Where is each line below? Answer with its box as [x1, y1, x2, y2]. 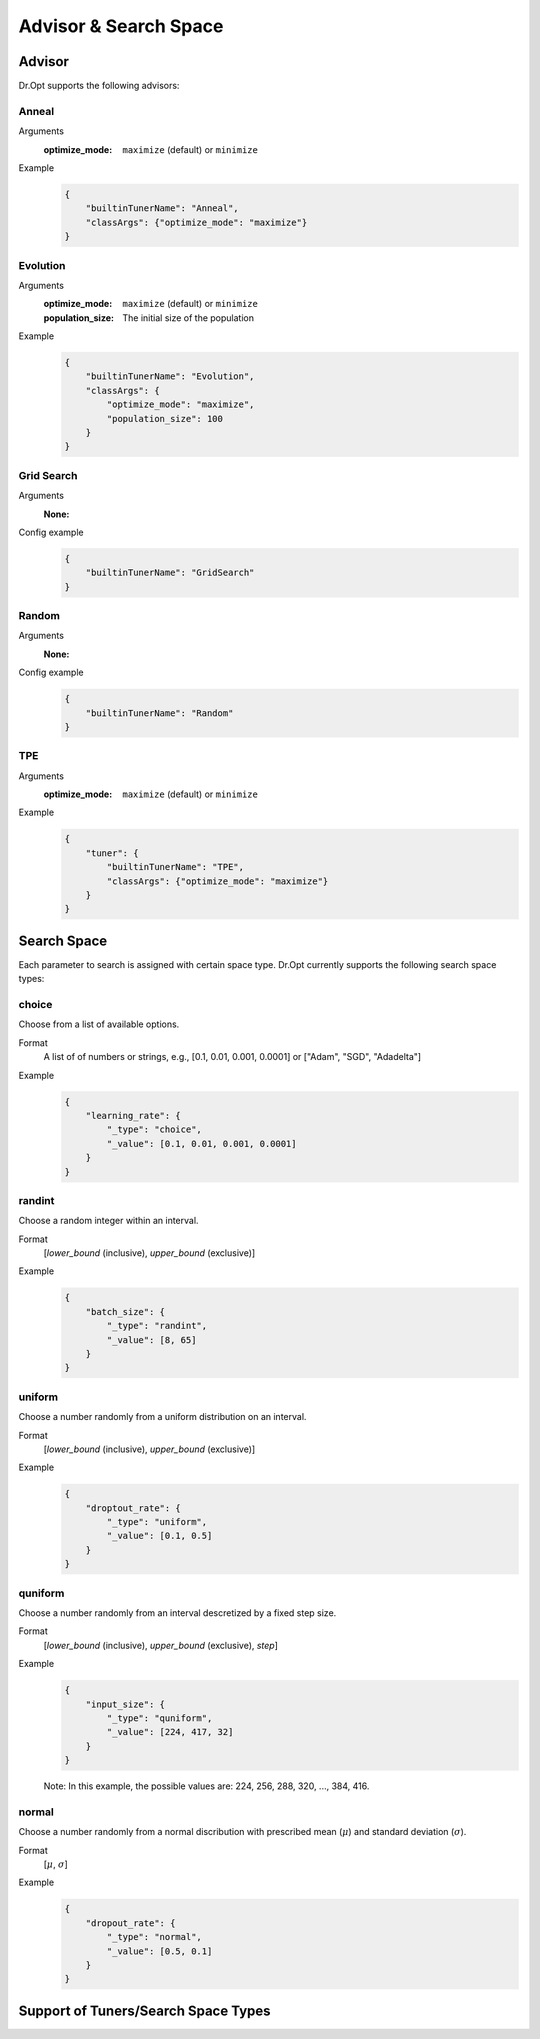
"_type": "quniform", [106, 1712, 213, 1724]
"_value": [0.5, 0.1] [106, 1945, 213, 1957]
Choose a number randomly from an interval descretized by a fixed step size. [18, 1606, 337, 1619]
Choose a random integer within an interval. [18, 1215, 199, 1227]
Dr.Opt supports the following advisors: [18, 80, 180, 92]
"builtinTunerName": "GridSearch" [85, 567, 255, 579]
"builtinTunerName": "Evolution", [85, 371, 255, 382]
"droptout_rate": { [85, 1502, 182, 1514]
